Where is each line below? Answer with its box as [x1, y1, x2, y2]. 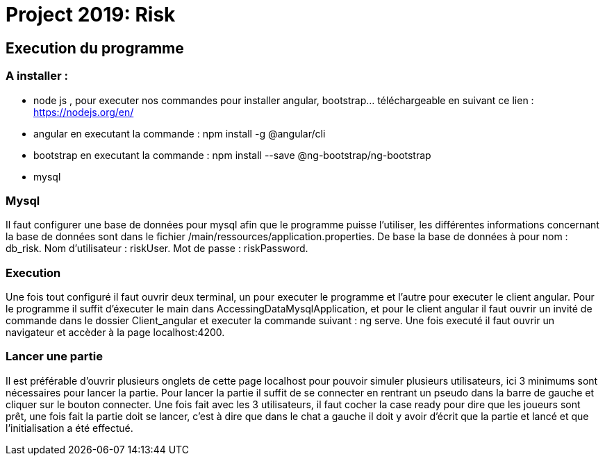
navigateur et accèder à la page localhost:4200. [6, 326, 225, 339]
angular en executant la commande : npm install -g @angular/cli [33, 127, 326, 140]
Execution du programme [6, 39, 184, 57]
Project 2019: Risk [6, 3, 176, 26]
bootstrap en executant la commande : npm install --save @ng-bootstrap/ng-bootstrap [33, 149, 431, 161]
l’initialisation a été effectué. [6, 421, 133, 434]
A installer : [6, 69, 69, 83]
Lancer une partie [6, 349, 103, 364]
